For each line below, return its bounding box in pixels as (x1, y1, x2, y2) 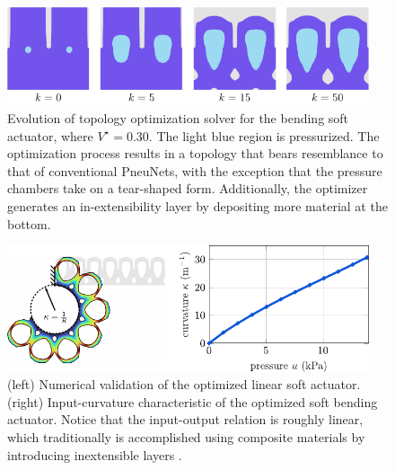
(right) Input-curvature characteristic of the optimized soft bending (7, 392, 378, 411)
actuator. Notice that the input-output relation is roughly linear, (7, 410, 364, 429)
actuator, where (7, 126, 93, 145)
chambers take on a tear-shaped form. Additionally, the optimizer (7, 179, 368, 198)
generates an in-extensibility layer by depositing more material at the (7, 196, 388, 215)
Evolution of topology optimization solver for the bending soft (7, 109, 349, 128)
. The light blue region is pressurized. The (148, 126, 380, 145)
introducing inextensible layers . (7, 445, 182, 464)
